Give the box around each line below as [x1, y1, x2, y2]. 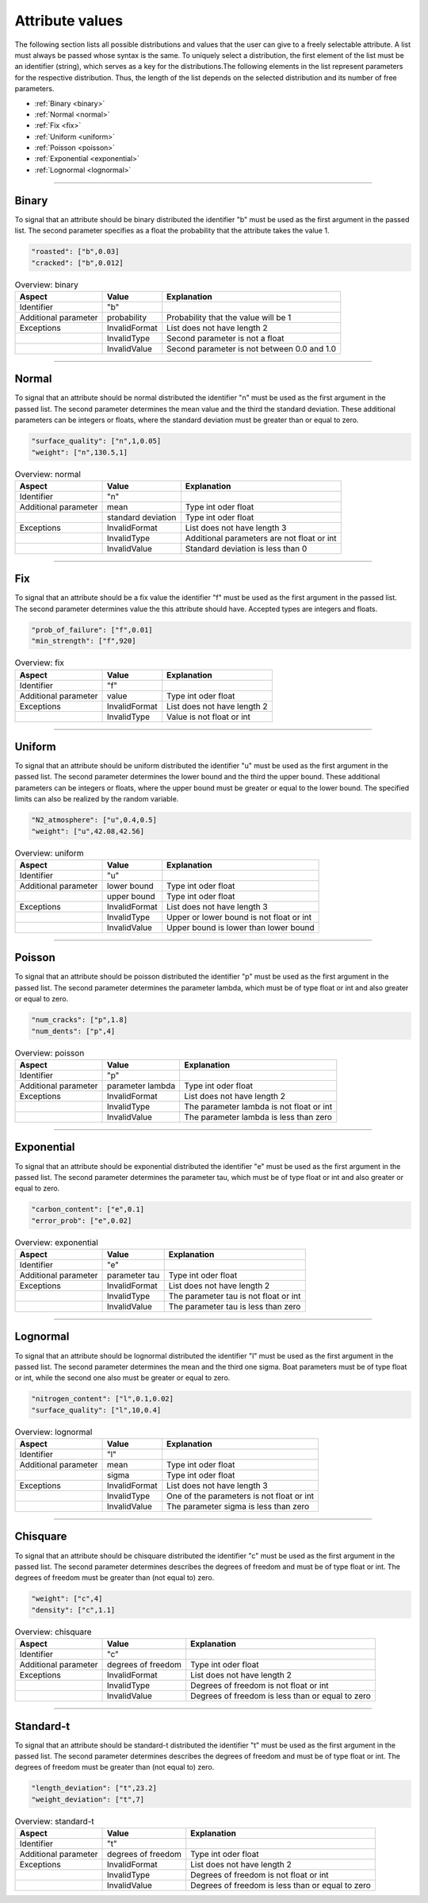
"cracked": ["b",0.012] [31, 258, 124, 267]
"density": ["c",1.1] [31, 1605, 116, 1614]
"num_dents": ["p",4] [31, 1026, 116, 1036]
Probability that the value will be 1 [166, 312, 292, 323]
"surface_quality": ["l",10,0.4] [31, 1405, 162, 1414]
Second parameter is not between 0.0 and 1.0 [166, 343, 337, 354]
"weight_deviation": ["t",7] [31, 1794, 145, 1804]
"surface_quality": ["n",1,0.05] [31, 436, 162, 446]
